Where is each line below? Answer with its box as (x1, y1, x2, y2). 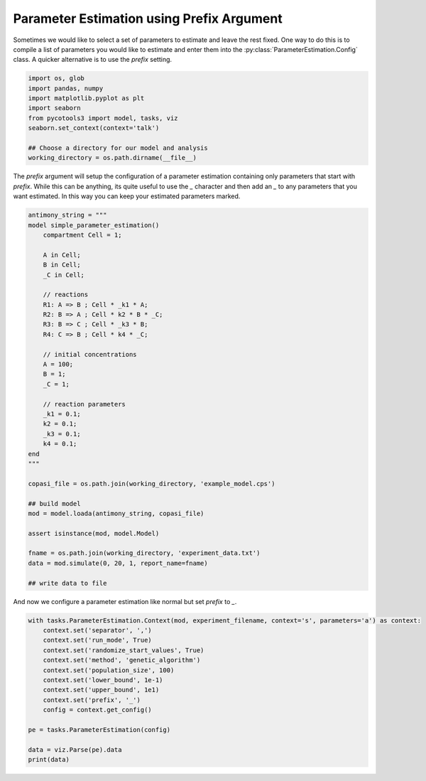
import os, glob (28, 75, 85, 82)
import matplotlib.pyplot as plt (28, 95, 145, 102)
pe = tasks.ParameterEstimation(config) (28, 726, 170, 733)
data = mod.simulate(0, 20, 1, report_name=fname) (28, 559, 209, 567)
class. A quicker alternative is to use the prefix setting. (13, 55, 173, 64)
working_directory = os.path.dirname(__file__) (28, 153, 197, 162)
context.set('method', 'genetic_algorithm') (43, 656, 201, 664)
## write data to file (28, 579, 107, 587)
